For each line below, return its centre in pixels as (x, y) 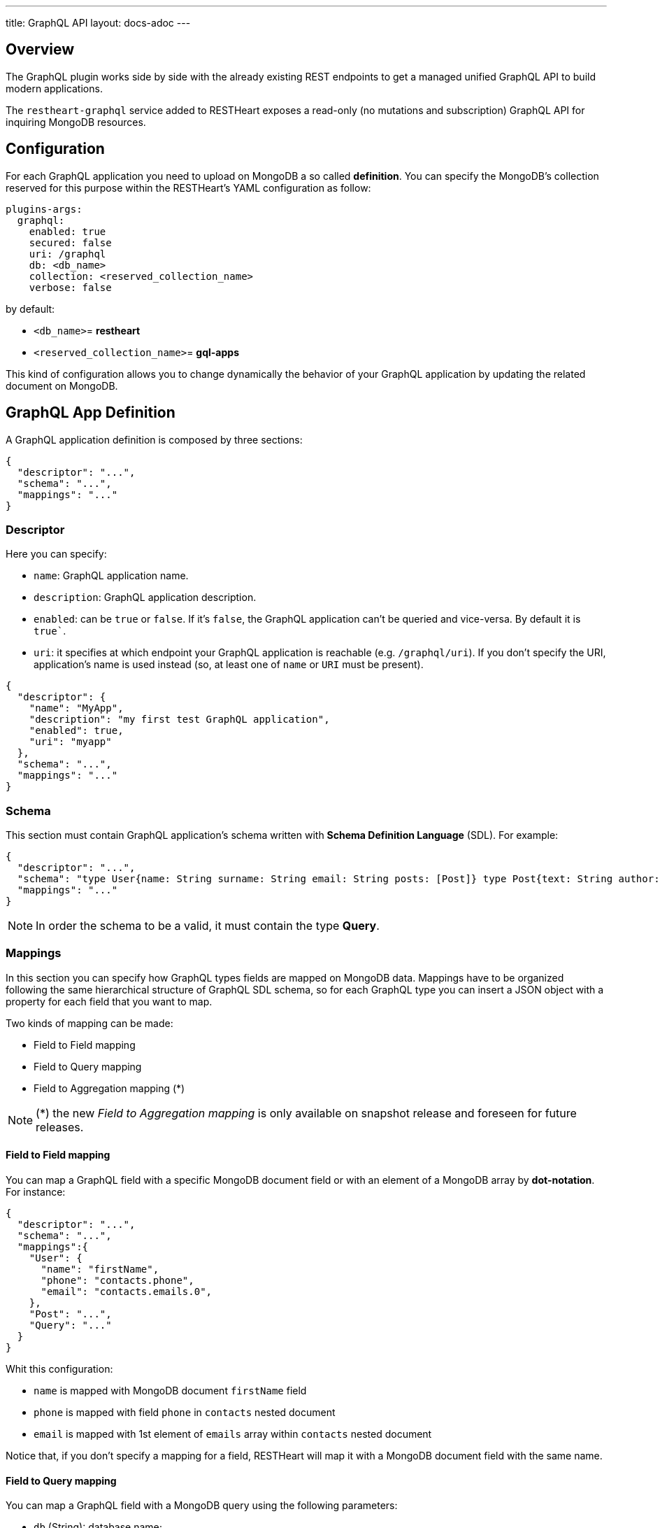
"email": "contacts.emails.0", (127, 1292)
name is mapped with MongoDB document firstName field (170, 1391)
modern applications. (54, 88)
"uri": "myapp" (70, 742)
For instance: (36, 1192)
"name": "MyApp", (76, 708)
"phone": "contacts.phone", (117, 1280)
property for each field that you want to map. (109, 1001)
